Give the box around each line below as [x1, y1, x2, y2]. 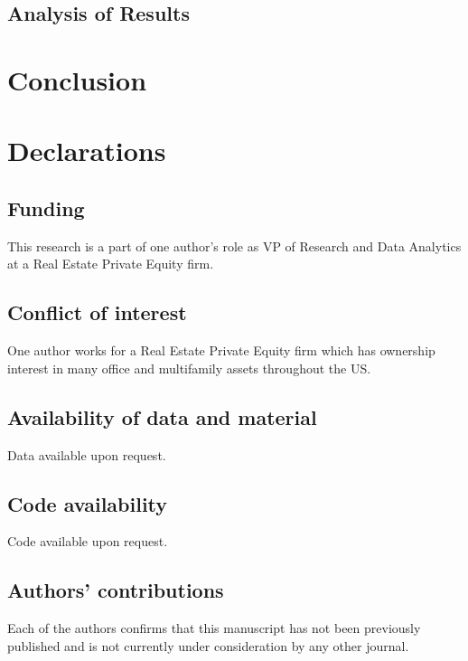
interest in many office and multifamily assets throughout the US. [7, 358, 371, 377]
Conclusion [7, 61, 147, 98]
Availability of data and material [7, 402, 317, 430]
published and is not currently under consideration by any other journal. [7, 636, 409, 655]
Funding [7, 194, 85, 222]
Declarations [7, 132, 166, 169]
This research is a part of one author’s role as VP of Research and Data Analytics [7, 236, 462, 255]
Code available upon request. [7, 532, 168, 551]
